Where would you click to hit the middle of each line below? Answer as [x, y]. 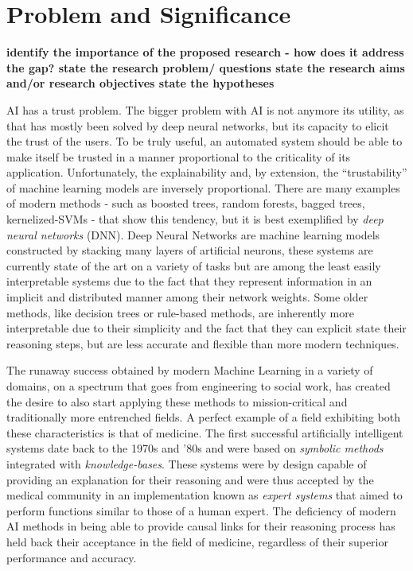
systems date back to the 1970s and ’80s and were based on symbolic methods [195, 448]
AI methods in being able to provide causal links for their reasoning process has [201, 526]
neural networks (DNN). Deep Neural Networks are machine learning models [193, 234]
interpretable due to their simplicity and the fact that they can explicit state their [206, 328]
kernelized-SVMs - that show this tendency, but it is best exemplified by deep [195, 219]
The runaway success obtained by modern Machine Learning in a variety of [190, 370]
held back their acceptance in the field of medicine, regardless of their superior [197, 541]
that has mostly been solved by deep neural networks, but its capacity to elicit [198, 125]
